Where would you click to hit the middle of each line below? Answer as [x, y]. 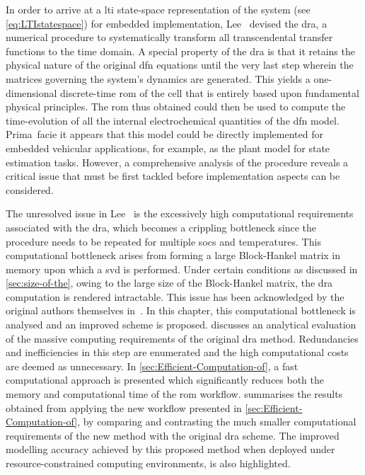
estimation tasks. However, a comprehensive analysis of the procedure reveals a [177, 162]
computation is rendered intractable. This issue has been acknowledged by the [175, 296]
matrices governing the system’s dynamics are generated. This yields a [158, 78]
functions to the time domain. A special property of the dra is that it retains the [180, 51]
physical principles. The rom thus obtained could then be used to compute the [176, 107]
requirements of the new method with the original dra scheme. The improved [173, 435]
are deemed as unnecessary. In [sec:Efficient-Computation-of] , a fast [152, 366]
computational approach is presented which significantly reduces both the [165, 380]
